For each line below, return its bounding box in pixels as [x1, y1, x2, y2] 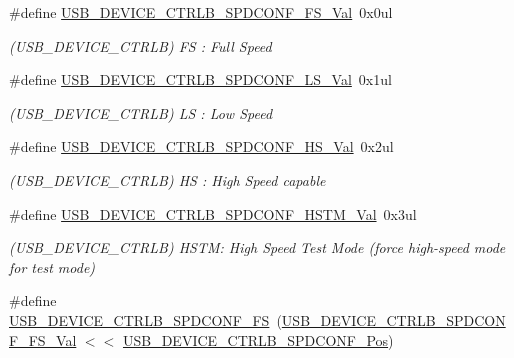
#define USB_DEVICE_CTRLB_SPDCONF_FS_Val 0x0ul [9, 2, 393, 22]
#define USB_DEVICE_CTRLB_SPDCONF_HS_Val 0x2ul [9, 136, 394, 157]
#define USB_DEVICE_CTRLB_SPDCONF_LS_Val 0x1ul [9, 69, 392, 90]
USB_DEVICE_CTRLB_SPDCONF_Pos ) [122, 329, 394, 350]
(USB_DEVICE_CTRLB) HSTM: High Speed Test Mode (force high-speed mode [9, 237, 506, 258]
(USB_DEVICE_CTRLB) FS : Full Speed [9, 35, 272, 56]
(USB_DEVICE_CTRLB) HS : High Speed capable [9, 169, 326, 190]
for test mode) [9, 256, 96, 277]
